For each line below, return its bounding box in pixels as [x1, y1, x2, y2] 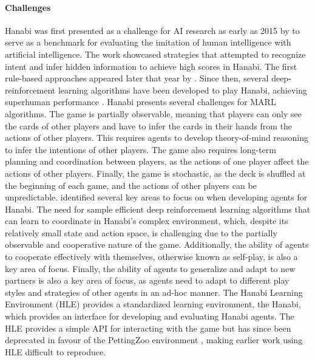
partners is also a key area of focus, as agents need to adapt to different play [5, 274, 290, 287]
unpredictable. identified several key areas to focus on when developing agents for [5, 191, 308, 203]
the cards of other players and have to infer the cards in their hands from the [5, 119, 293, 132]
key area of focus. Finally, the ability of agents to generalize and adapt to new [5, 262, 296, 275]
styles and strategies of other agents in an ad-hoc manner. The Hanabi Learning [5, 285, 303, 298]
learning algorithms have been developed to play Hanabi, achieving [58, 83, 308, 96]
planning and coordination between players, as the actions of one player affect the [5, 155, 309, 168]
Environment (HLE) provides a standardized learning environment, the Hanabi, [5, 298, 301, 310]
